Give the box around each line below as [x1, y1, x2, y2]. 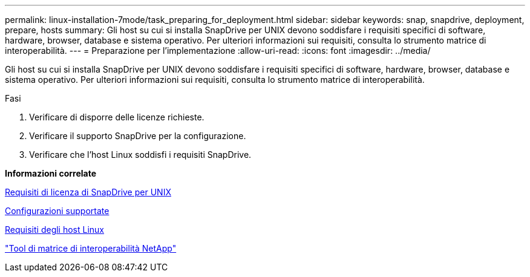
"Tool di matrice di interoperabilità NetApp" [5, 243, 177, 253]
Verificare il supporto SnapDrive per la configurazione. [29, 131, 246, 141]
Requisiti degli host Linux [5, 224, 105, 235]
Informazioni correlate [5, 168, 97, 178]
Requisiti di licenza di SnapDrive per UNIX [5, 187, 171, 197]
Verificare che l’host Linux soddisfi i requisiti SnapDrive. [29, 149, 252, 160]
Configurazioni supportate [5, 206, 110, 216]
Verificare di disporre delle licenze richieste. [29, 112, 204, 122]
